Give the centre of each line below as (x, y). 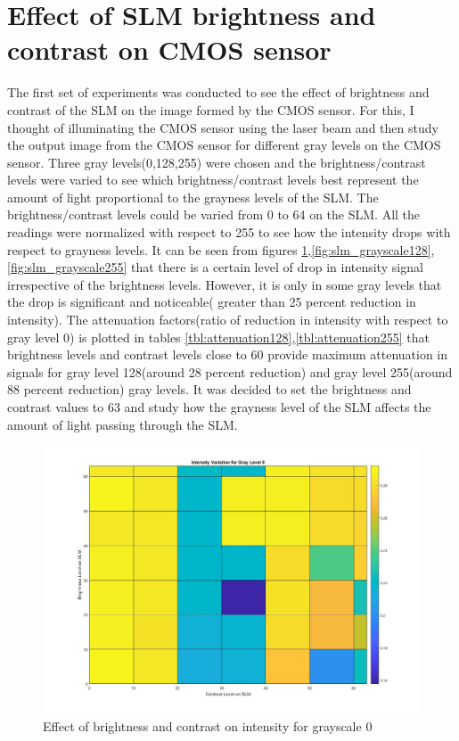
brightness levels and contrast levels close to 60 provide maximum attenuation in (228, 354)
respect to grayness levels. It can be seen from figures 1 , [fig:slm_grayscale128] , (221, 249)
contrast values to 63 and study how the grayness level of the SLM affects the (219, 407)
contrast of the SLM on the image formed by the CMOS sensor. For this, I (211, 109)
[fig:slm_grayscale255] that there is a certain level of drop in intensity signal (215, 267)
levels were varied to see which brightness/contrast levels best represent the (213, 180)
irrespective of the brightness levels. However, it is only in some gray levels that (225, 284)
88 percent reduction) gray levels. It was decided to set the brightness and (209, 389)
